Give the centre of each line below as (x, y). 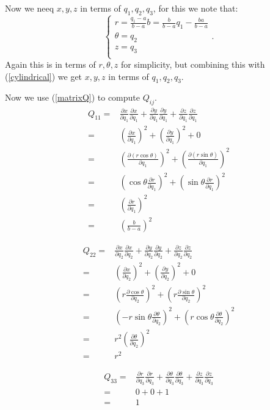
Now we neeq (30, 8)
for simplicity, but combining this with (193, 64)
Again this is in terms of (50, 64)
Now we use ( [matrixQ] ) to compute (72, 97)
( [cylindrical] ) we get (44, 76)
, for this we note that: (195, 8)
